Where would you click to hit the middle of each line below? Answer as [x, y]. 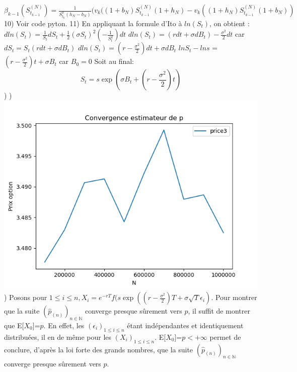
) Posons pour [26, 297]
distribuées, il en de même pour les [58, 337]
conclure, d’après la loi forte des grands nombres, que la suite [99, 349]
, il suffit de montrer [219, 311]
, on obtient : [230, 23]
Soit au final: [114, 61]
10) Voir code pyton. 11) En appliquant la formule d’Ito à [93, 23]
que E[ [14, 325]
